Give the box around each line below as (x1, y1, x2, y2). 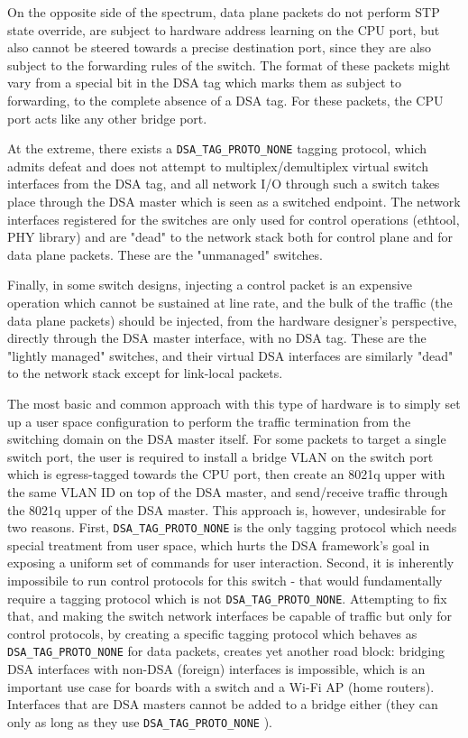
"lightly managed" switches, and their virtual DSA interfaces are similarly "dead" (7, 346, 454, 364)
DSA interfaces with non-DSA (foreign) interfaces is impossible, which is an (7, 660, 426, 678)
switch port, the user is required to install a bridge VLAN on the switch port (7, 447, 434, 466)
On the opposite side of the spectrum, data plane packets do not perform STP (7, 3, 440, 21)
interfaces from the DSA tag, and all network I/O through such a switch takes (7, 174, 440, 193)
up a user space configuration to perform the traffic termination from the (7, 411, 411, 430)
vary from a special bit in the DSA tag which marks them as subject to (7, 73, 401, 92)
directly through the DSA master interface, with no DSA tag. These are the (7, 328, 427, 347)
